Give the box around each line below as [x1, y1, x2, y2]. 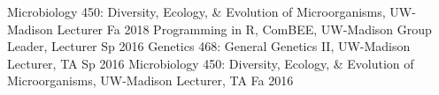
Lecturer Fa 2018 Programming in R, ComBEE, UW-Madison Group [57, 19, 432, 38]
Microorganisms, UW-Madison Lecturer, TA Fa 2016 [7, 71, 294, 90]
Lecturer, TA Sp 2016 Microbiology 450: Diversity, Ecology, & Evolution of [7, 54, 414, 72]
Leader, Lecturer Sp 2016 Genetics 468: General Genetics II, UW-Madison [7, 37, 411, 55]
